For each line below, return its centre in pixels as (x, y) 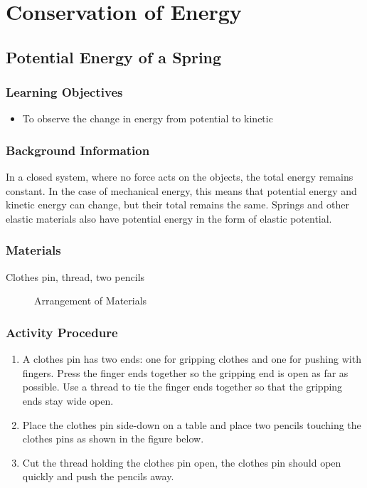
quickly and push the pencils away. (98, 476)
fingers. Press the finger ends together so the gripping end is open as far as (185, 372)
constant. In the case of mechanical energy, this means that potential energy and (181, 190)
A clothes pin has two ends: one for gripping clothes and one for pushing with (192, 359)
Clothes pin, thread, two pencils (75, 276)
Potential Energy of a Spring (114, 57)
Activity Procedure (62, 332)
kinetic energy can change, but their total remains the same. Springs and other (178, 205)
